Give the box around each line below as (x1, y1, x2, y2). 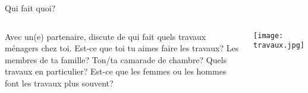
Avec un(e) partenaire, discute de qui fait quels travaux (5, 30, 206, 42)
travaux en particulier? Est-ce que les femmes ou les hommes (5, 65, 227, 77)
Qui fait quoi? (5, 2, 56, 14)
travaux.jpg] (253, 41, 304, 50)
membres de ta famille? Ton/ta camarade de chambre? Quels (5, 53, 227, 66)
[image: (253, 31, 284, 40)
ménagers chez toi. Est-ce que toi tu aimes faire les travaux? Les (5, 42, 239, 54)
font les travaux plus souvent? (5, 76, 114, 89)
